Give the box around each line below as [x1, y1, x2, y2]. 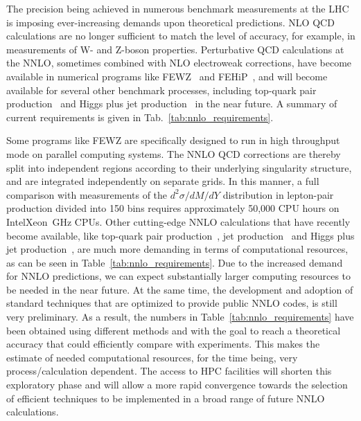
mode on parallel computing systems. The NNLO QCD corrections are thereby [6, 146, 341, 161]
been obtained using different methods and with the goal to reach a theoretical [6, 323, 341, 337]
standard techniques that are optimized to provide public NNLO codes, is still [6, 296, 337, 310]
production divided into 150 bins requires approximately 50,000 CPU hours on [6, 201, 340, 215]
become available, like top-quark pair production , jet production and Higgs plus [6, 228, 355, 242]
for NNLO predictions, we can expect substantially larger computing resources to [6, 269, 351, 283]
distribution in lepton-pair [222, 187, 334, 201]
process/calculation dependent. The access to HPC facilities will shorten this [6, 364, 332, 378]
